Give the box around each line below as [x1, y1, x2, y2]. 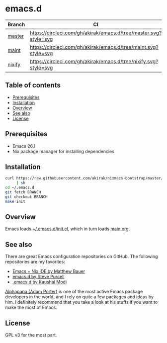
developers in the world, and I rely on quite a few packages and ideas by [5, 294, 154, 300]
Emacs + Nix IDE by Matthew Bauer [12, 268, 85, 274]
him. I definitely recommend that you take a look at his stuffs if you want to [5, 299, 158, 305]
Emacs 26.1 [12, 143, 36, 149]
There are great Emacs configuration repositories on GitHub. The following [5, 254, 158, 259]
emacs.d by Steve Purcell [12, 274, 65, 280]
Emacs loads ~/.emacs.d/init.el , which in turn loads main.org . [5, 226, 130, 232]
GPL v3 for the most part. [5, 332, 57, 338]
